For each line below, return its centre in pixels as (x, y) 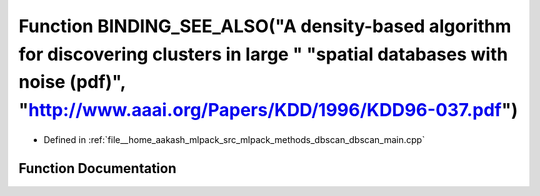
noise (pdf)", (72, 82)
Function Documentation (97, 168)
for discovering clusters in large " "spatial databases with (263, 54)
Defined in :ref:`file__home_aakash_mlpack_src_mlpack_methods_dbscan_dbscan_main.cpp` (234, 139)
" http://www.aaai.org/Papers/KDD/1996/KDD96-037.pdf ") (268, 110)
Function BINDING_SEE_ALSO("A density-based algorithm (265, 26)
